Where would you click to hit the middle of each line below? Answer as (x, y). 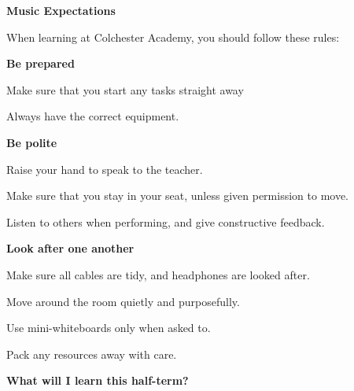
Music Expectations (61, 10)
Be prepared (41, 63)
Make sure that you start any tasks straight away (125, 89)
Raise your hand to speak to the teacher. (105, 169)
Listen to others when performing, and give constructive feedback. (166, 221)
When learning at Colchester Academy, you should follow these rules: (173, 37)
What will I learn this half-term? (98, 380)
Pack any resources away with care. (92, 354)
